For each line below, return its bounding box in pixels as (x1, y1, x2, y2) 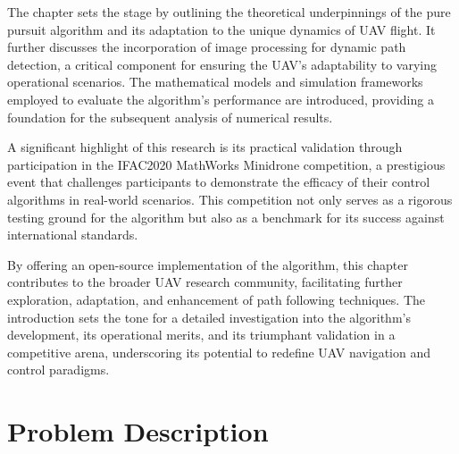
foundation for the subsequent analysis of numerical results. (7, 107, 333, 126)
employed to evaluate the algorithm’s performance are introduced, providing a (7, 89, 434, 108)
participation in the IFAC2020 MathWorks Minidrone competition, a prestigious (7, 155, 446, 173)
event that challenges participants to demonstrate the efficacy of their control (7, 172, 430, 191)
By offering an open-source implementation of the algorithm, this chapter (7, 255, 408, 273)
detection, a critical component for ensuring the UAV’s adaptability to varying (7, 55, 438, 73)
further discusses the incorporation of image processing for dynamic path (7, 38, 406, 56)
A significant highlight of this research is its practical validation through (7, 138, 403, 156)
